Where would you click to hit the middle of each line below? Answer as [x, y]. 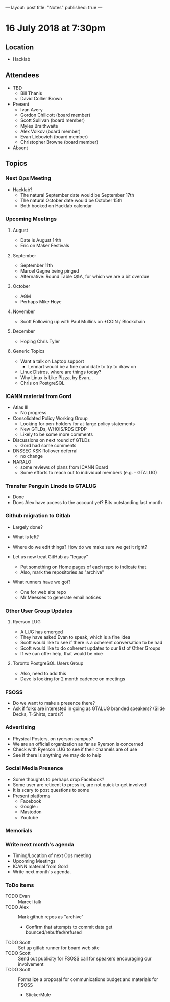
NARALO [22, 462]
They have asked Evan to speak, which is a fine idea [75, 637]
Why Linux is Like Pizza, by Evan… [57, 377]
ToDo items [20, 885]
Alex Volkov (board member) [50, 131]
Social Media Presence [34, 768]
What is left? [26, 537]
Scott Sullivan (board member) [53, 120]
